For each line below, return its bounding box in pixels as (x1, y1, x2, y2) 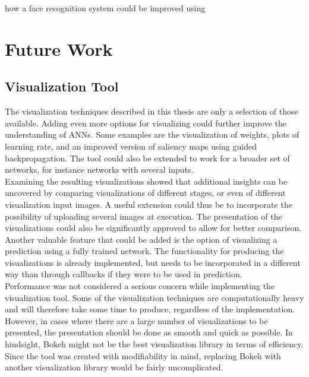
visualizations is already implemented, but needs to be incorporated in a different (5, 256, 301, 268)
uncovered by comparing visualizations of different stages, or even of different (5, 186, 286, 199)
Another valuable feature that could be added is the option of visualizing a (5, 233, 278, 245)
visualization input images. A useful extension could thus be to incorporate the (5, 198, 292, 210)
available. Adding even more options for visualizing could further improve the (5, 116, 287, 129)
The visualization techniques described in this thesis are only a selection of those (5, 105, 298, 118)
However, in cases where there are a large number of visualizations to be (5, 314, 268, 327)
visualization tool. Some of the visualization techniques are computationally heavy (5, 291, 304, 303)
